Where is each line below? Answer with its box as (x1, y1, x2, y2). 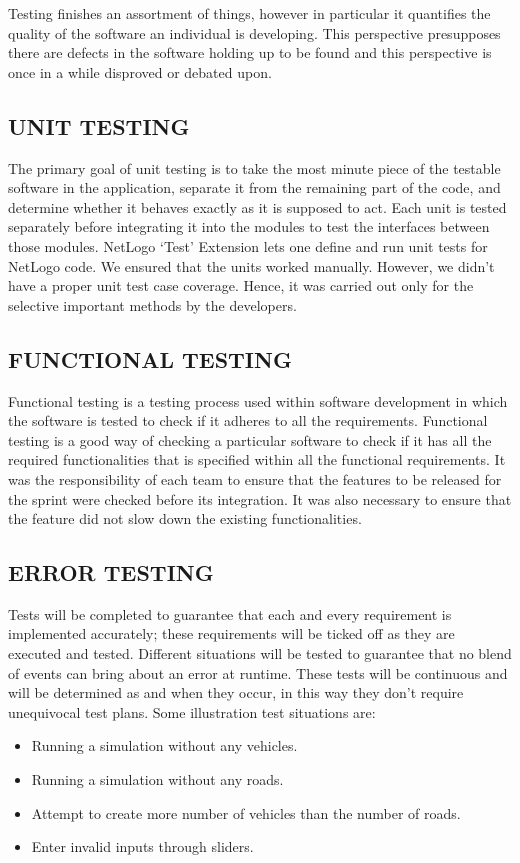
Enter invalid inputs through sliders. (31, 836, 254, 857)
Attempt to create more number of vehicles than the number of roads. (31, 802, 461, 823)
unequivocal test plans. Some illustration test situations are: (8, 701, 376, 722)
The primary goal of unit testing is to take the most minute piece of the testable (8, 157, 501, 178)
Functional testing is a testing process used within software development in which (8, 390, 508, 411)
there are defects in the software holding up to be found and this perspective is (8, 42, 492, 63)
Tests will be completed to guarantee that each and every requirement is (8, 603, 452, 624)
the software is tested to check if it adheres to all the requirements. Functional (8, 410, 488, 431)
